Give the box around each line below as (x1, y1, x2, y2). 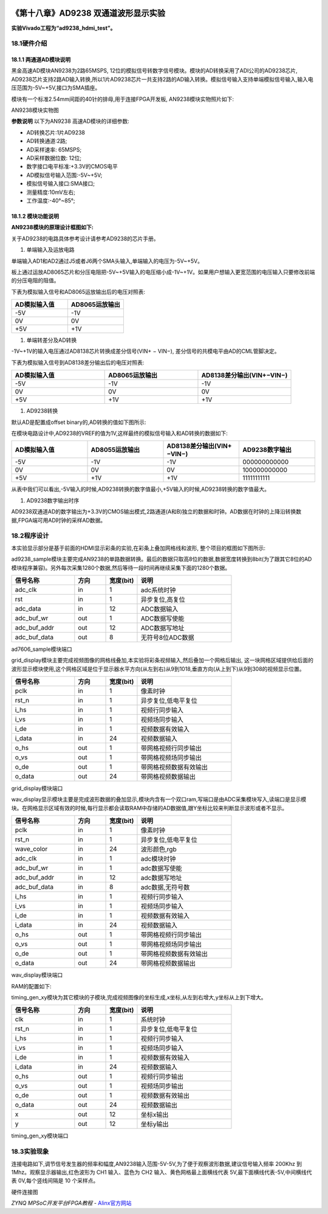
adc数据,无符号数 (140, 883, 190, 892)
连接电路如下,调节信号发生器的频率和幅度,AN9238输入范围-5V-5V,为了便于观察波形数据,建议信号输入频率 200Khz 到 (11, 1160, 302, 1167)
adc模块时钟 (140, 855, 176, 863)
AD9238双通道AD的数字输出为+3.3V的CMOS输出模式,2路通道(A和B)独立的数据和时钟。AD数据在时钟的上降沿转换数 (11, 508, 302, 515)
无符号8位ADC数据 (140, 633, 194, 642)
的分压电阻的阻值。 (11, 277, 60, 284)
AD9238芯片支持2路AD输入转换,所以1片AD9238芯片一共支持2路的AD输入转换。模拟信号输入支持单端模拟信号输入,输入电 (11, 75, 313, 83)
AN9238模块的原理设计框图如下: (11, 224, 94, 231)
